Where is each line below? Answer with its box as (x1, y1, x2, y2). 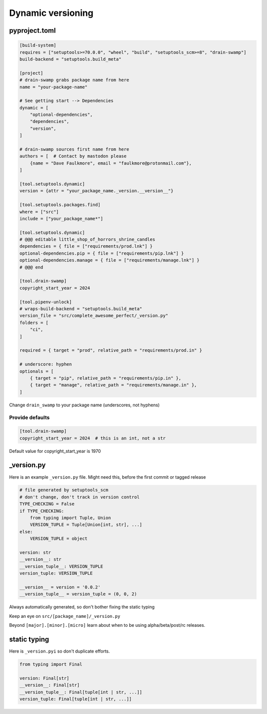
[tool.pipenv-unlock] (19, 299, 72, 305)
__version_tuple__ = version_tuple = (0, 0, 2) (19, 591, 137, 597)
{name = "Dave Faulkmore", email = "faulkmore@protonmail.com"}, (30, 160, 192, 166)
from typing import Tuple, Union (30, 515, 111, 521)
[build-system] (19, 43, 56, 48)
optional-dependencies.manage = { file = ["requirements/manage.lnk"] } (19, 258, 200, 263)
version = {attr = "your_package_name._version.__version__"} (19, 188, 174, 194)
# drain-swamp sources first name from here (19, 147, 130, 152)
